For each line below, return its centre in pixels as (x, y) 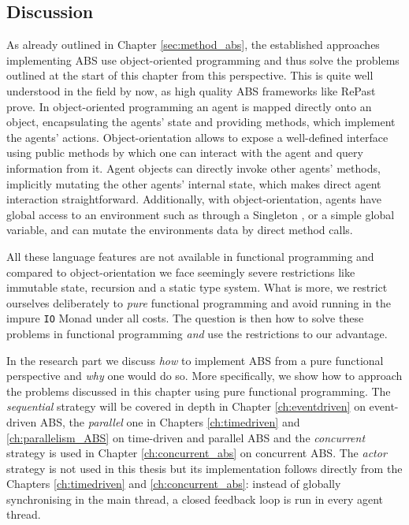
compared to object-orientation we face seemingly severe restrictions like (181, 272)
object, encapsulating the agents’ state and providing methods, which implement (201, 122)
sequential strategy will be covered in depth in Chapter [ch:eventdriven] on (186, 406)
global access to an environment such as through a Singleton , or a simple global (201, 214)
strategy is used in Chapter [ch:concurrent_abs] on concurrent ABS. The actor (197, 453)
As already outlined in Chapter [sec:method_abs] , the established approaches (193, 45)
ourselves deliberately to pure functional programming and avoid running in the (199, 302)
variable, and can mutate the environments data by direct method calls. (180, 230)
